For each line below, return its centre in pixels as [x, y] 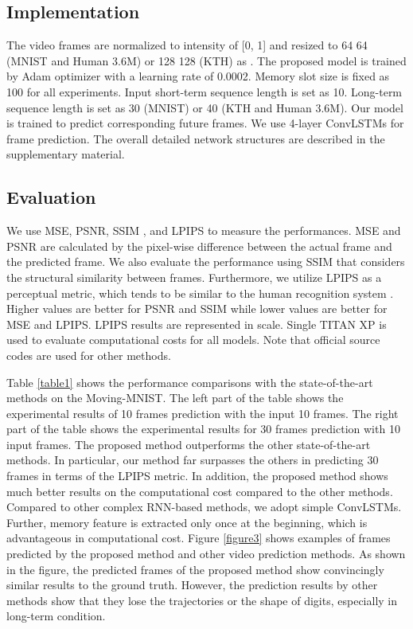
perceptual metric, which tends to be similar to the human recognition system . [200, 293]
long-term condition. [56, 616]
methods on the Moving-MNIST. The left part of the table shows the [175, 398]
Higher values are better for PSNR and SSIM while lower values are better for [197, 309]
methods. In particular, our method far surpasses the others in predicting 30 [193, 460]
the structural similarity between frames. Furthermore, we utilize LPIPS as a [194, 277]
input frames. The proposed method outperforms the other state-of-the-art [189, 444]
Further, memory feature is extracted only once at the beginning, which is [187, 522]
